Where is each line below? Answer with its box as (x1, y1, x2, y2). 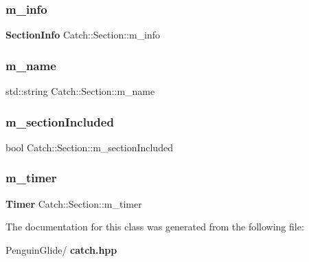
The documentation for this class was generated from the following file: (5, 219, 304, 234)
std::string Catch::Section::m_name (5, 84, 155, 98)
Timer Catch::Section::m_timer (5, 196, 142, 210)
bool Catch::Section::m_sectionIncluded (5, 140, 173, 154)
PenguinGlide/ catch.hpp (5, 242, 117, 256)
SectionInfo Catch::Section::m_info (5, 28, 161, 42)
